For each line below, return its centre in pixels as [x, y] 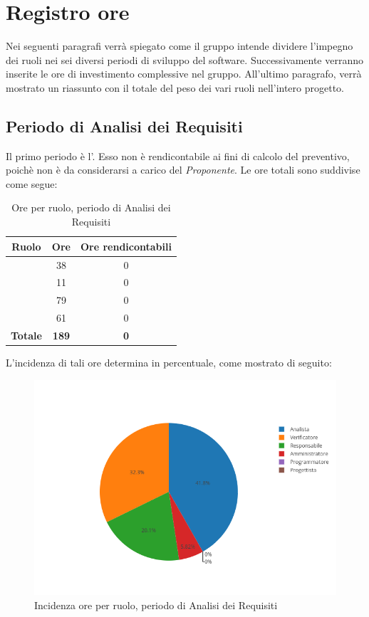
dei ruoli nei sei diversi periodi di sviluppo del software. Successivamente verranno [184, 59]
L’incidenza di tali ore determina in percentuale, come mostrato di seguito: [169, 362]
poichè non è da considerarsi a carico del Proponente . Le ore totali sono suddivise [183, 170]
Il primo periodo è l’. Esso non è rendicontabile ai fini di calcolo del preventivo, [178, 155]
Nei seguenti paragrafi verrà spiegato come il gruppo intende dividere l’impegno [180, 46]
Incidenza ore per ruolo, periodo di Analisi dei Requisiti [156, 605]
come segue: [32, 183]
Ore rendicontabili [126, 246]
